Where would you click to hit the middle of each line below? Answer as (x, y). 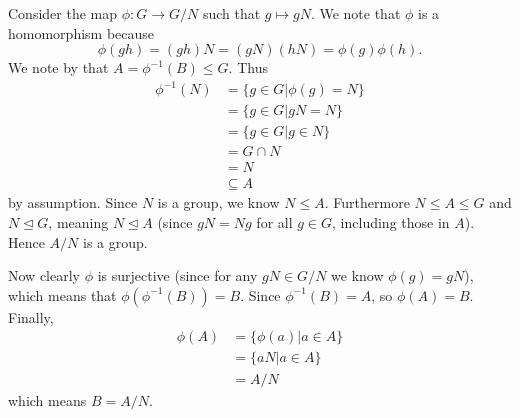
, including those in (391, 222)
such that (231, 13)
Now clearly (44, 275)
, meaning (78, 222)
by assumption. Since (73, 202)
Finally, (31, 316)
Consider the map (63, 13)
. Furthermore (367, 202)
